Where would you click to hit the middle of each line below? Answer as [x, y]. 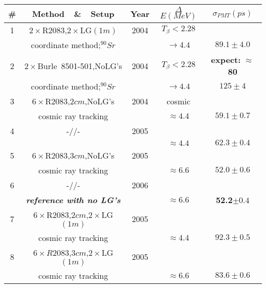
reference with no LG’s [73, 200]
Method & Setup [73, 14]
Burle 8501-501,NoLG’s [80, 65]
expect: [226, 60]
